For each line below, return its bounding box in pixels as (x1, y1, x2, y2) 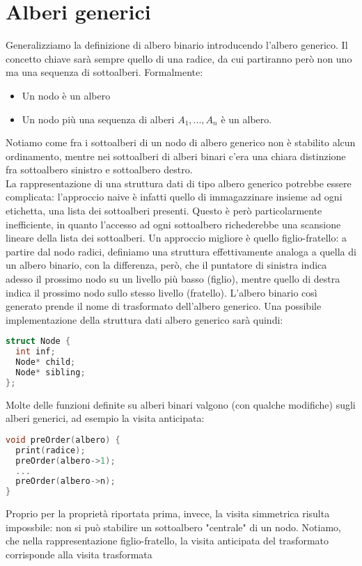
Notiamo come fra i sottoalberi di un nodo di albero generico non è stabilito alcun (6, 135, 356, 150)
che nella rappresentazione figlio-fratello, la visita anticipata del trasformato (6, 533, 329, 548)
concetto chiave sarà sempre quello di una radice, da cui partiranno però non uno (6, 51, 352, 65)
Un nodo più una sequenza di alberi (22, 111, 175, 126)
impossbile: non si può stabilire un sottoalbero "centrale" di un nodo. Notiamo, (6, 519, 341, 534)
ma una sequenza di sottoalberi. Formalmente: (6, 65, 203, 79)
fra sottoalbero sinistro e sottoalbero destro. (6, 162, 193, 177)
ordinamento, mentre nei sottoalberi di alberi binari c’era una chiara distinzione (6, 148, 346, 163)
